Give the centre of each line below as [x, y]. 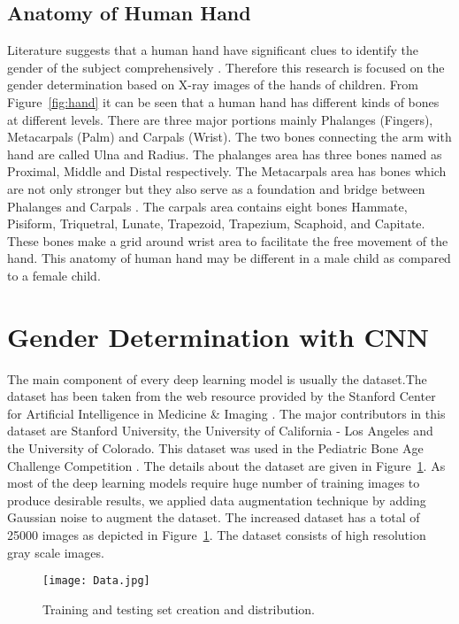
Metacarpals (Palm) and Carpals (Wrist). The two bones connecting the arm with [229, 137]
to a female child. [54, 275]
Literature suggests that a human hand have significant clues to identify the [213, 50]
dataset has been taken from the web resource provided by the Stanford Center [222, 396]
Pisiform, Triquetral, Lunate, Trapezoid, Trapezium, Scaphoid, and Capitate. [216, 223]
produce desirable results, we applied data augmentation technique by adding [217, 500]
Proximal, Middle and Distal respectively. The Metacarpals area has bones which [227, 171]
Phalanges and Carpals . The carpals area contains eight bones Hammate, [207, 206]
